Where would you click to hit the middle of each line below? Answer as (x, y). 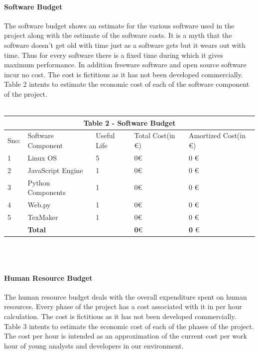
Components (47, 192)
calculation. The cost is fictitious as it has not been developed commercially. (120, 316)
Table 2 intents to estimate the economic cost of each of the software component (127, 84)
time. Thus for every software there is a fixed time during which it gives (114, 55)
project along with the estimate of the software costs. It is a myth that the (118, 35)
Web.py (39, 205)
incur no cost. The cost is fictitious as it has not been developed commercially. (124, 74)
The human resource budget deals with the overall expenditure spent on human (126, 296)
